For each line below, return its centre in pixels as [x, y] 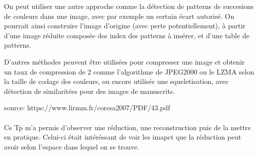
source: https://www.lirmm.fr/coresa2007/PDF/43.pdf [87, 108]
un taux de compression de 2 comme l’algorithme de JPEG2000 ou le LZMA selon [129, 71]
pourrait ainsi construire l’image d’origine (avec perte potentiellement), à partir [125, 26]
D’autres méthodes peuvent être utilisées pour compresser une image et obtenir [125, 61]
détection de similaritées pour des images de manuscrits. [90, 91]
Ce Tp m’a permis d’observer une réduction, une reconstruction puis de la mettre [128, 127]
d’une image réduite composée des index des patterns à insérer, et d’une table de [127, 35]
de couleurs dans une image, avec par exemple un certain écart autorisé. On [119, 16]
